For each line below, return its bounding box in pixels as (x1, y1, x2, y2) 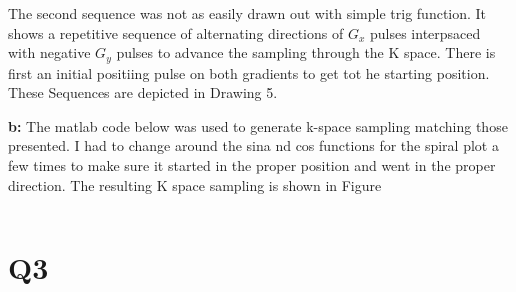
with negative (8, 42, 91, 63)
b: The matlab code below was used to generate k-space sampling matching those (8, 115, 508, 136)
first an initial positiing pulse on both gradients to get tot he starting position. (8, 62, 490, 83)
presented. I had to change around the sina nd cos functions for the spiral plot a (8, 135, 499, 156)
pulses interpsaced (369, 22, 481, 43)
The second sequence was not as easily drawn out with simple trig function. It (8, 3, 487, 23)
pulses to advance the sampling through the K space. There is (116, 42, 496, 63)
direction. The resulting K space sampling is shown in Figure (8, 174, 382, 195)
